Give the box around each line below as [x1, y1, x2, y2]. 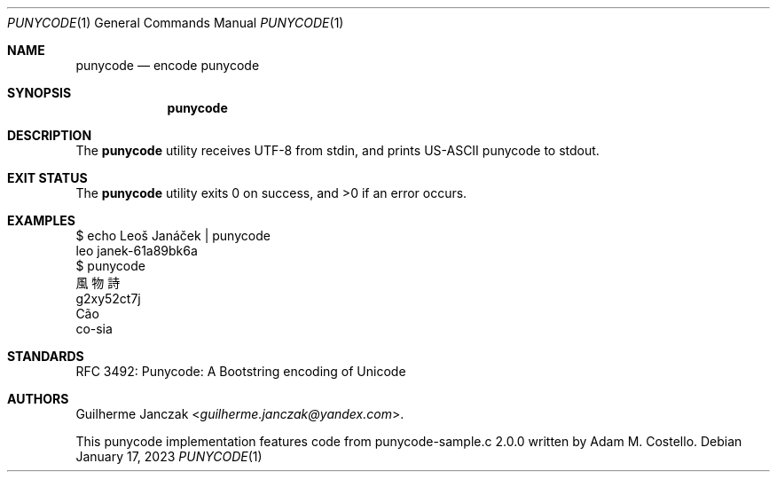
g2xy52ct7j [75, 291, 141, 306]
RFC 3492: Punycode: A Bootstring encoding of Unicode [75, 364, 406, 379]
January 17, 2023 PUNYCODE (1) [75, 449, 263, 464]
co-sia [75, 321, 113, 336]
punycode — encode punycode [75, 58, 260, 73]
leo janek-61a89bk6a [75, 243, 198, 258]
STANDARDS [7, 349, 84, 364]
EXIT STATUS [7, 170, 88, 185]
